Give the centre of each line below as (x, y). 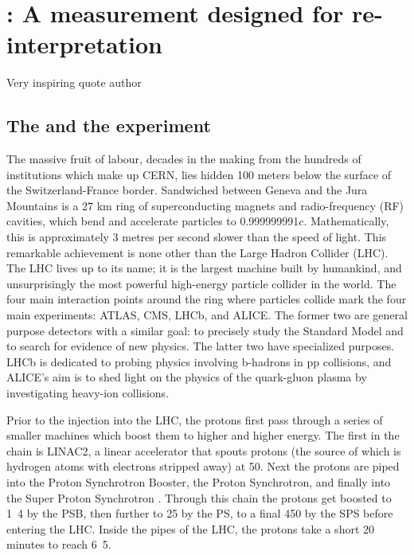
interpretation (85, 44)
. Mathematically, (346, 221)
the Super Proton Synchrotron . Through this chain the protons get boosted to (199, 497)
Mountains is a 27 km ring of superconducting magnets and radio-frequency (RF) (205, 205)
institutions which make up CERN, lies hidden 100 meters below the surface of (199, 174)
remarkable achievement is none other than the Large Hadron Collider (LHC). (197, 252)
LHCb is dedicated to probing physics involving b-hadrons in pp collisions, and (199, 361)
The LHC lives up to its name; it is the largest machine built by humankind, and (204, 268)
